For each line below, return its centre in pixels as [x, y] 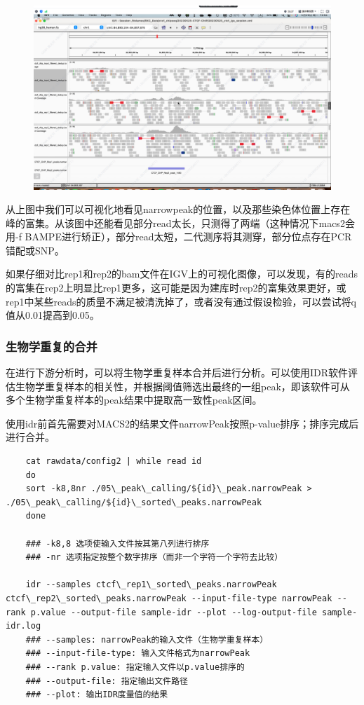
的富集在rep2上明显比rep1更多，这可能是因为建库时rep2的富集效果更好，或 [176, 288]
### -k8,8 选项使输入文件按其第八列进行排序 [117, 543]
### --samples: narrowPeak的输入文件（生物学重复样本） [147, 639]
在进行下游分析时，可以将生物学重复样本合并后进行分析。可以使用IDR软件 [177, 372]
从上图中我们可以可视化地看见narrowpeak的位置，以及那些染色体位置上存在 [178, 209]
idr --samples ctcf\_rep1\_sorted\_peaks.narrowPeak [151, 585]
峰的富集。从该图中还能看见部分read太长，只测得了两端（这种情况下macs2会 [180, 223]
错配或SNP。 [35, 250]
